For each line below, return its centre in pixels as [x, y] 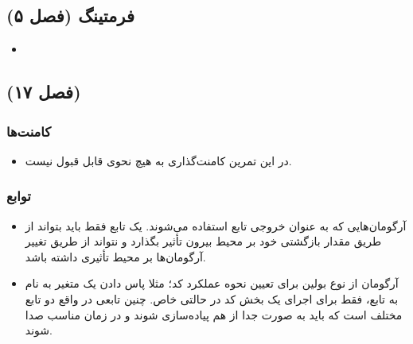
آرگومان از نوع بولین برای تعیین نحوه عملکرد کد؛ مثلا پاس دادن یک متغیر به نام [212, 283]
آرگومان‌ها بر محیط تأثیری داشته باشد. [115, 256]
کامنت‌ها [29, 131]
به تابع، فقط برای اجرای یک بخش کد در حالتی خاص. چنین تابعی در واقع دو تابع [212, 298]
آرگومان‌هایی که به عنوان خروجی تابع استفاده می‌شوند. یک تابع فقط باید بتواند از [216, 225]
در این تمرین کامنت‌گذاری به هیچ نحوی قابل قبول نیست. [158, 160]
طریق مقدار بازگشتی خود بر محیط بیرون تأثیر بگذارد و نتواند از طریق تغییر [203, 241]
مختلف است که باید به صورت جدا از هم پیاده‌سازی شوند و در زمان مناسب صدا [214, 314]
